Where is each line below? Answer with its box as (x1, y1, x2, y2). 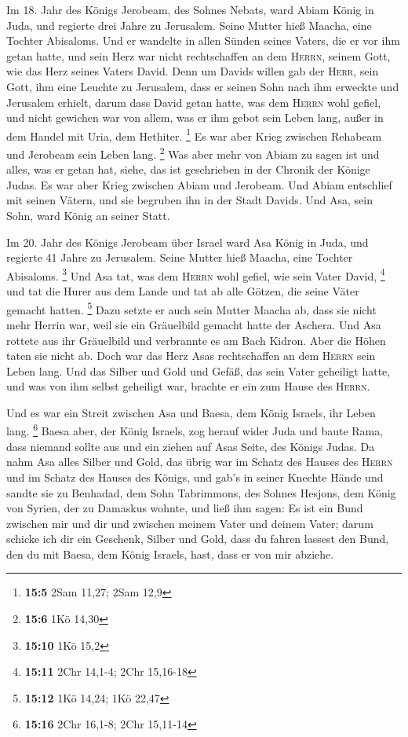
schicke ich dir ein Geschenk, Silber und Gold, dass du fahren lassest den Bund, (6, 530, 389, 547)
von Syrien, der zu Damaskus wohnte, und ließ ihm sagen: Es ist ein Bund (6, 500, 363, 516)
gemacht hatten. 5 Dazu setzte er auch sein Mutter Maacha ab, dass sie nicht (6, 299, 377, 317)
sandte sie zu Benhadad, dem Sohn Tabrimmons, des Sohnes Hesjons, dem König (6, 484, 396, 500)
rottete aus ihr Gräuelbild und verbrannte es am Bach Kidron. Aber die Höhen (6, 332, 386, 348)
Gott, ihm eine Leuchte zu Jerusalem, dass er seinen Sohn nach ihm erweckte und (6, 78, 399, 94)
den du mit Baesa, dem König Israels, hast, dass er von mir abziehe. (6, 545, 334, 562)
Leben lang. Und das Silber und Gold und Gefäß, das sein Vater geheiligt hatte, (6, 362, 391, 379)
